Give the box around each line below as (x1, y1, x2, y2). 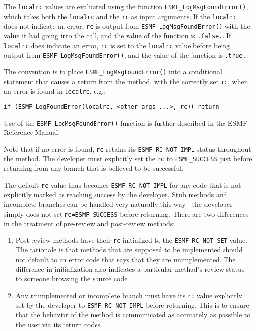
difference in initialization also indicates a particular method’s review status (15, 264, 245, 274)
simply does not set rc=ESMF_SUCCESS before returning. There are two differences (4, 208, 249, 219)
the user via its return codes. (15, 319, 102, 329)
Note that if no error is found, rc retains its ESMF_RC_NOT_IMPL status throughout (4, 143, 251, 154)
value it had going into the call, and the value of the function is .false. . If (4, 30, 231, 40)
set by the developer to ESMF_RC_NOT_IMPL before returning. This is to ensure (15, 299, 249, 310)
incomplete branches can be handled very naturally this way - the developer (4, 199, 233, 209)
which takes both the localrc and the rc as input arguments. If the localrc (4, 11, 237, 21)
